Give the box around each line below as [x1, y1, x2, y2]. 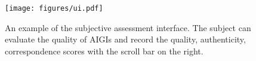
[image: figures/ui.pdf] [5, 4, 103, 13]
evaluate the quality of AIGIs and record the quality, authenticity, [5, 33, 246, 45]
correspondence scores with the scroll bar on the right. [5, 44, 203, 57]
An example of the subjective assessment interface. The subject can [5, 21, 251, 33]
